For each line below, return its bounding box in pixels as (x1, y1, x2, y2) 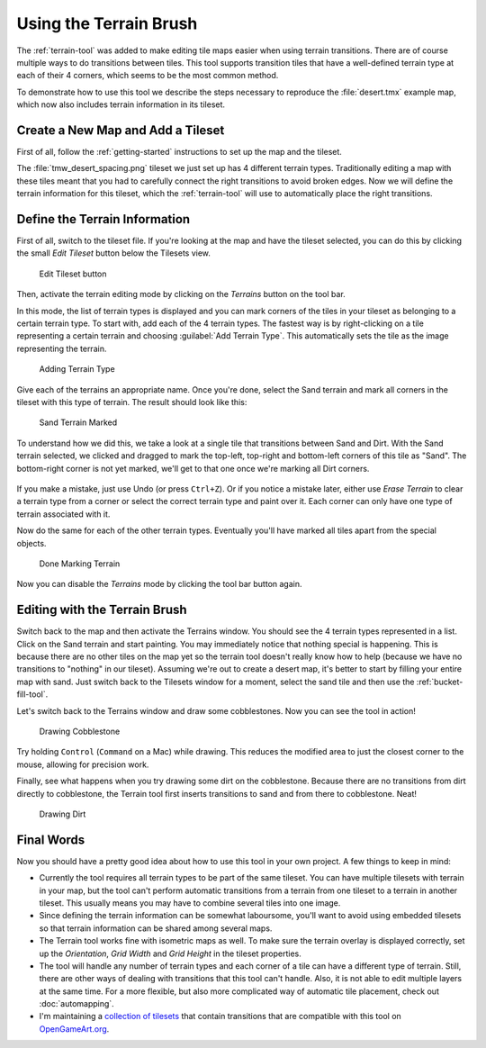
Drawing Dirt (39, 809, 86, 819)
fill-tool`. (16, 689, 49, 700)
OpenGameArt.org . (39, 1023, 110, 1034)
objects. (16, 538, 47, 548)
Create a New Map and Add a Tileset (16, 122, 225, 138)
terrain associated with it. (16, 509, 111, 519)
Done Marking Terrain (39, 558, 121, 569)
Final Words (16, 832, 85, 847)
